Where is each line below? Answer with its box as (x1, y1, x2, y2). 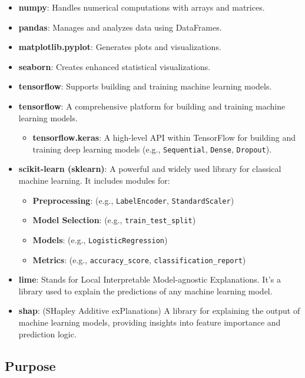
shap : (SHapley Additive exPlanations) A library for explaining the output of (18, 304, 300, 317)
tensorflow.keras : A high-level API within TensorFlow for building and (32, 131, 296, 144)
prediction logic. (18, 327, 77, 340)
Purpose (5, 356, 56, 374)
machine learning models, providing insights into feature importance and (18, 316, 281, 328)
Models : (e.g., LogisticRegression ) (32, 233, 168, 246)
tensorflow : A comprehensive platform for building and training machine (18, 100, 286, 112)
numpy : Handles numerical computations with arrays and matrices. (18, 1, 265, 13)
